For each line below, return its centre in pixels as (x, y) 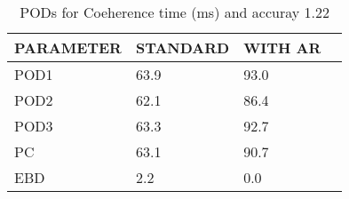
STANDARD (182, 48)
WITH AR (282, 48)
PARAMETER (68, 48)
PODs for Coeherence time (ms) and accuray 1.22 (174, 12)
